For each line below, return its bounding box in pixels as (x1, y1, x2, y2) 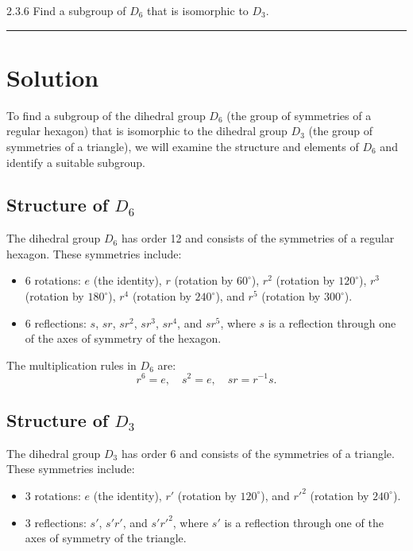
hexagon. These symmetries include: (6, 245, 182, 262)
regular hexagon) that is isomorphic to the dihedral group (6, 122, 288, 139)
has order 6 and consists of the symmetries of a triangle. (121, 444, 395, 461)
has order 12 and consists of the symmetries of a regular (121, 230, 395, 246)
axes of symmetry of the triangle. (25, 530, 187, 546)
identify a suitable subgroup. (6, 153, 145, 170)
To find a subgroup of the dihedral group (6, 107, 206, 123)
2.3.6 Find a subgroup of (6, 2, 126, 18)
